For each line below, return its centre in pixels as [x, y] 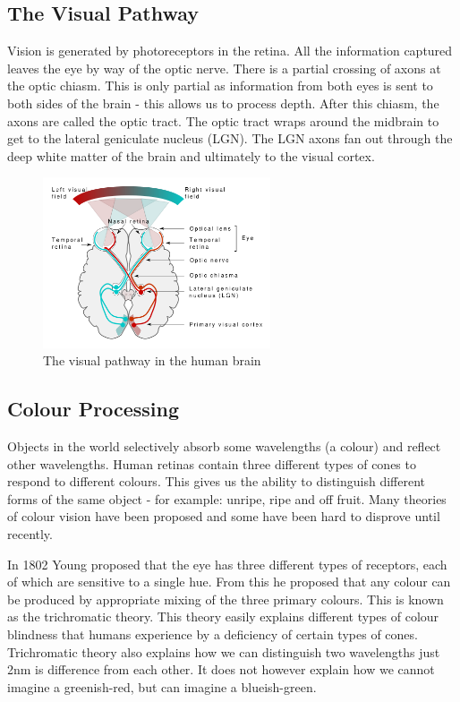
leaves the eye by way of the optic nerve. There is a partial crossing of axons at [224, 68]
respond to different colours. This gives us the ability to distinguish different [216, 481]
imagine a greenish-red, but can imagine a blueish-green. [162, 686]
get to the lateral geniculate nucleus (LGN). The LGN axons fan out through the [230, 138]
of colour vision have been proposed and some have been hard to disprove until [224, 516]
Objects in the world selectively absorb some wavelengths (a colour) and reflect [224, 446]
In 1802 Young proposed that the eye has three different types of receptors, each [227, 564]
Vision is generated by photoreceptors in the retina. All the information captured [230, 51]
